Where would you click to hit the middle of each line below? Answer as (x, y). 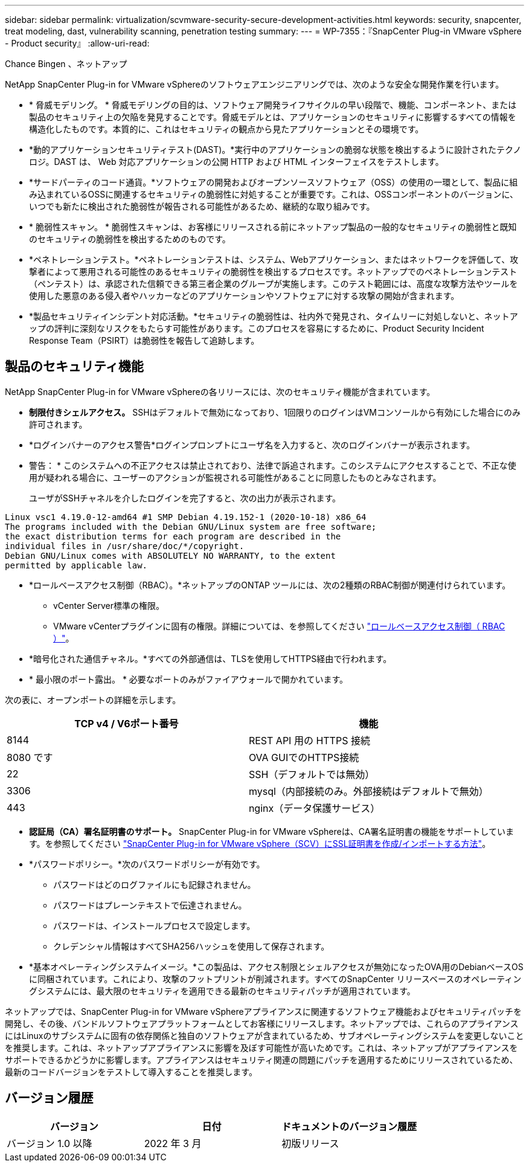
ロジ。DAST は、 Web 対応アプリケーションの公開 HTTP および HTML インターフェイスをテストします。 (236, 162)
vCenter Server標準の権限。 (109, 605)
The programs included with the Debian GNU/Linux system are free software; (191, 526)
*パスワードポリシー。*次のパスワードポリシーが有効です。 (147, 864)
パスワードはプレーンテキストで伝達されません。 (150, 905)
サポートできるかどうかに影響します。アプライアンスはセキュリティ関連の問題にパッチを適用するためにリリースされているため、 (261, 1059)
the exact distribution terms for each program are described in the (173, 536)
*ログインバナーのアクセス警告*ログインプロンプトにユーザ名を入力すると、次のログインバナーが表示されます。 (252, 445)
